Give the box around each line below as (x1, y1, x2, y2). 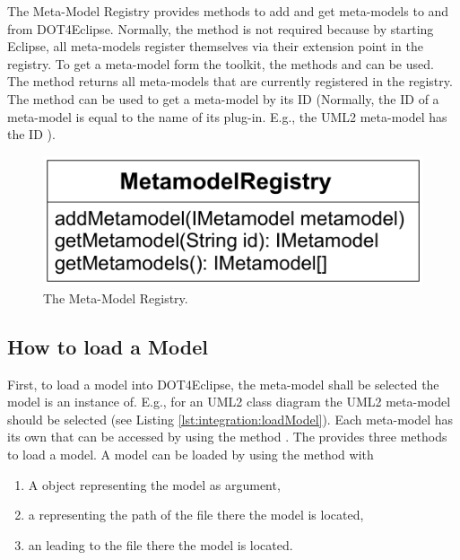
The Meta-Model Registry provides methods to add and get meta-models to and (7, 2, 449, 20)
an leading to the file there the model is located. (28, 535, 293, 554)
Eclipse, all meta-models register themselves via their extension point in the (7, 37, 423, 56)
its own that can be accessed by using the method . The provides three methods (7, 427, 447, 446)
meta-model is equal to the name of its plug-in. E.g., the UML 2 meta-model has (7, 107, 447, 126)
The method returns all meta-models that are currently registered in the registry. (7, 72, 453, 91)
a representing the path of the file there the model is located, (28, 505, 364, 524)
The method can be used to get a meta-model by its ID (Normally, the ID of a (7, 89, 439, 108)
